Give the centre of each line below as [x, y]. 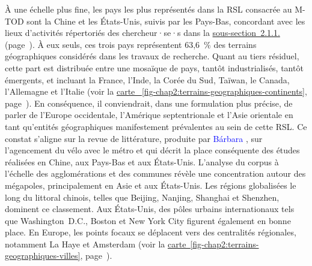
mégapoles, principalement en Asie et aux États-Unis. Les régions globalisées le [151, 185]
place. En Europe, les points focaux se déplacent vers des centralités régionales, [151, 232]
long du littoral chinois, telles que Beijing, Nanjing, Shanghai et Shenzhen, [142, 197]
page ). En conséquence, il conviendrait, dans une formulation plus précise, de [149, 103]
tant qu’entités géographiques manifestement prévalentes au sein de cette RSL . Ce [156, 126]
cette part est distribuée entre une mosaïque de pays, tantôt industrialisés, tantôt [154, 67]
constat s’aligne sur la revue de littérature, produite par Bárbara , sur [134, 138]
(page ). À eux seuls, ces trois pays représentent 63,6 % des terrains [131, 44]
